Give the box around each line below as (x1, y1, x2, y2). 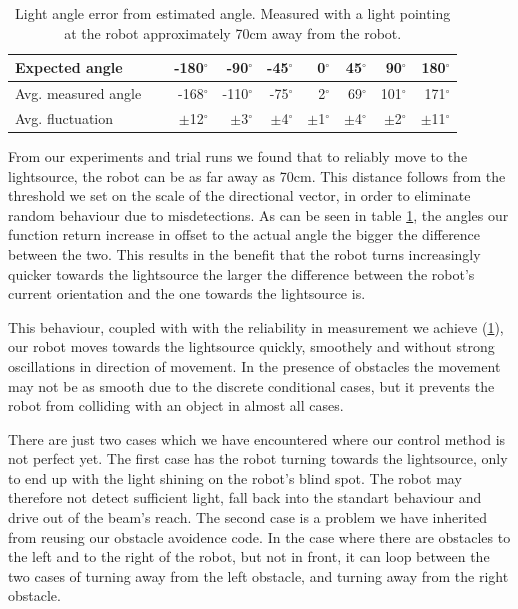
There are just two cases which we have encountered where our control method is (8, 428, 506, 449)
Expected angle (15, 57, 123, 78)
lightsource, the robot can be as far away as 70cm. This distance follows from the (8, 165, 506, 186)
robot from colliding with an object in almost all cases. (8, 395, 344, 416)
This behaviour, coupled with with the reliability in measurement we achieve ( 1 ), (8, 316, 504, 337)
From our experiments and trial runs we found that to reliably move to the (8, 145, 468, 166)
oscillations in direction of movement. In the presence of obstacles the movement (8, 355, 501, 376)
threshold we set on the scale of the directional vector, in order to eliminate (8, 185, 471, 206)
